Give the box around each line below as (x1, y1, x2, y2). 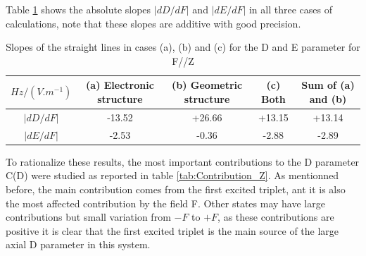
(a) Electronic (86, 78, 154, 92)
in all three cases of (248, 2, 332, 16)
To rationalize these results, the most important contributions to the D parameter (6, 154, 360, 169)
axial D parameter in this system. (6, 237, 151, 252)
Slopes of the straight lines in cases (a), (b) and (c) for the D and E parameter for (6, 39, 360, 54)
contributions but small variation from (6, 209, 171, 224)
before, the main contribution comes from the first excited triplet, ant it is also (6, 181, 346, 196)
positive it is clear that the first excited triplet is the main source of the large (6, 223, 339, 238)
